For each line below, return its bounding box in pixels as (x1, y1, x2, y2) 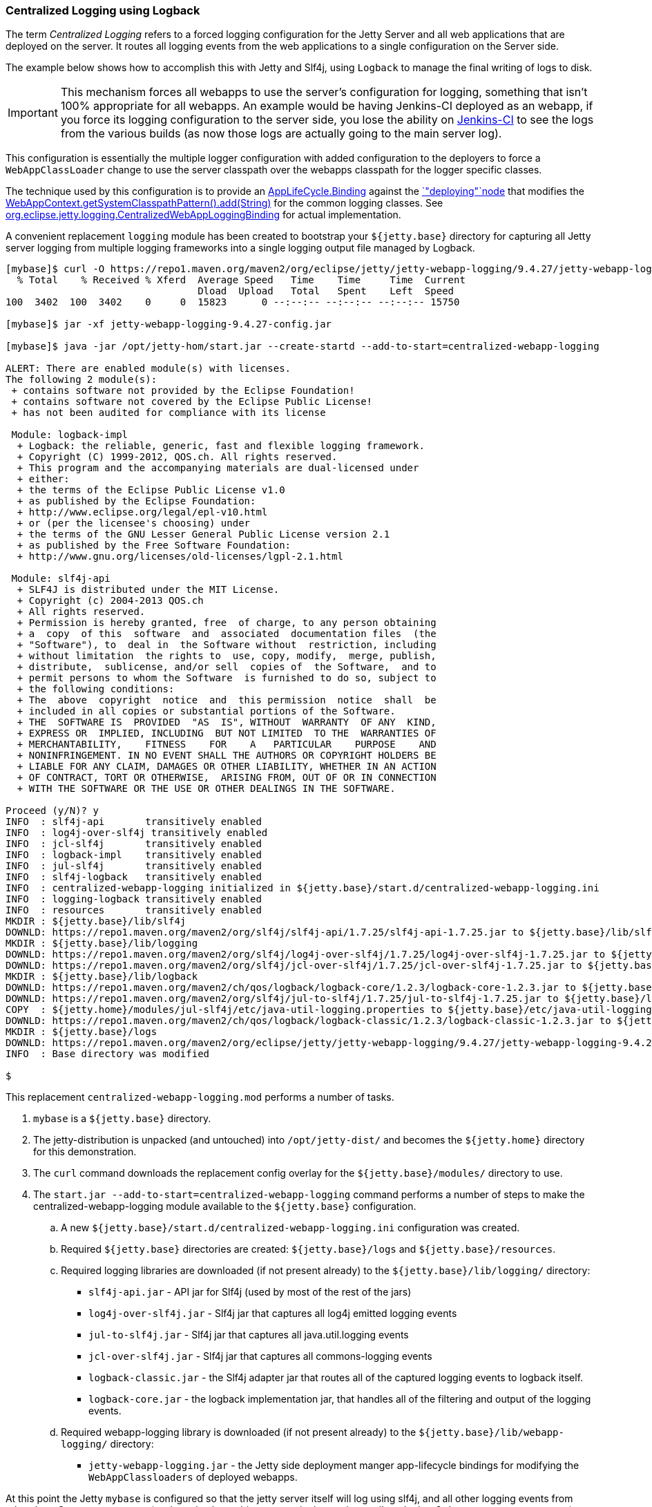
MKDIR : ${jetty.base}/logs (6, 1026, 157, 1038)
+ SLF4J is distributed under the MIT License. (17, 584, 280, 596)
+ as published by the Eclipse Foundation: (17, 495, 256, 507)
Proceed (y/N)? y (6, 805, 99, 817)
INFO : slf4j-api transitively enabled (6, 816, 262, 828)
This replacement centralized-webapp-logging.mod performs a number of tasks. (6, 1091, 394, 1103)
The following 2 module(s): (6, 374, 157, 386)
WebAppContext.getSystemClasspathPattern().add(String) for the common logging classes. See (6, 197, 443, 209)
